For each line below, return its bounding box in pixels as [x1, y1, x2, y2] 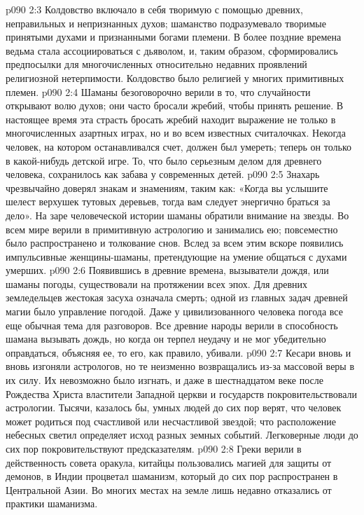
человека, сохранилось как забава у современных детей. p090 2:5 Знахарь [6, 167, 320, 181]
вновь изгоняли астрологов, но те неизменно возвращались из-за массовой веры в [6, 359, 355, 373]
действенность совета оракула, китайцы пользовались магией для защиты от [6, 455, 332, 469]
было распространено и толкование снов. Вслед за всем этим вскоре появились [6, 235, 344, 250]
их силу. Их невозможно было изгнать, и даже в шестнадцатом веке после [6, 373, 323, 387]
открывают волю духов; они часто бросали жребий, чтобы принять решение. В [6, 98, 344, 113]
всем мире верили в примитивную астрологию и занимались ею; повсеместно [6, 221, 338, 236]
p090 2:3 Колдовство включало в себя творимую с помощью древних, [6, 2, 303, 16]
